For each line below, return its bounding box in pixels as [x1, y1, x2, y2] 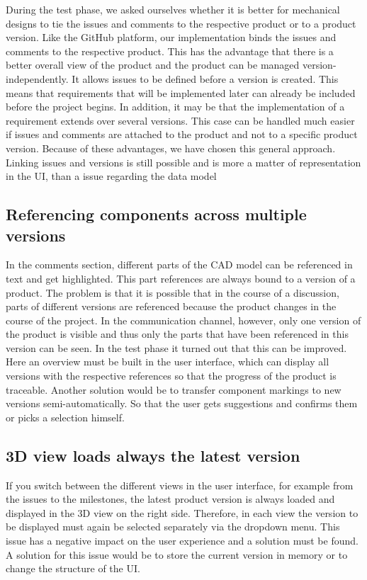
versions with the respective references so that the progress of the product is [6, 368, 337, 383]
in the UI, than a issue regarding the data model [6, 169, 217, 183]
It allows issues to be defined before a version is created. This [72, 71, 339, 86]
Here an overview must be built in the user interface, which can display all [6, 354, 329, 369]
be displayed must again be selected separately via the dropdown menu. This [6, 519, 340, 534]
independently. [6, 71, 69, 86]
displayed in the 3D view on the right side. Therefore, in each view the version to [6, 505, 358, 520]
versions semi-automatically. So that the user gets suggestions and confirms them [6, 396, 358, 411]
